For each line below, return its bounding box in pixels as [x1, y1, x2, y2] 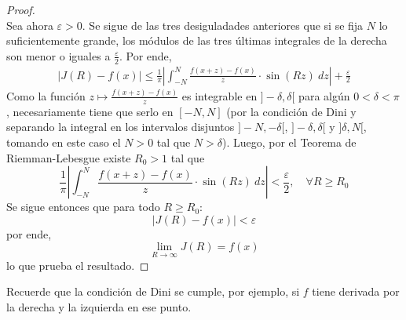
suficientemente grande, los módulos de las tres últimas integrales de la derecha [6, 32, 387, 49]
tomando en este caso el [6, 133, 121, 150]
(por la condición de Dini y [226, 103, 357, 119]
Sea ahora [6, 16, 53, 33]
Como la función [6, 87, 86, 104]
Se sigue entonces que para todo [6, 198, 160, 215]
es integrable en [181, 87, 258, 104]
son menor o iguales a [6, 47, 111, 64]
